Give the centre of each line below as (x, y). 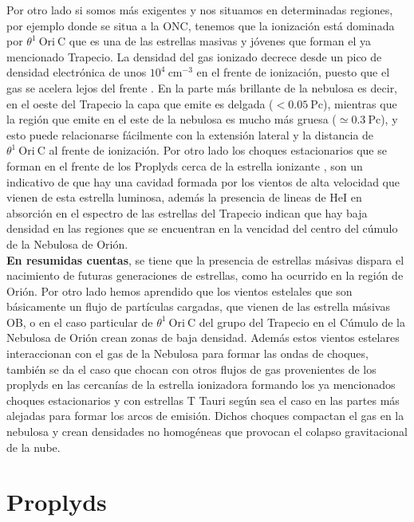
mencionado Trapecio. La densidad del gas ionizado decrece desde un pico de (194, 56)
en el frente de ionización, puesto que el (293, 72)
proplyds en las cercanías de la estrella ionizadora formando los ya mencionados (201, 385)
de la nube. (34, 447)
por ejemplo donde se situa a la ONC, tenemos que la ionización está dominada (201, 25)
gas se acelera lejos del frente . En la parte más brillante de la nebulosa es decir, (202, 87)
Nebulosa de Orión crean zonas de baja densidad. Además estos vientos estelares (203, 338)
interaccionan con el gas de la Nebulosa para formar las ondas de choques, (187, 353)
